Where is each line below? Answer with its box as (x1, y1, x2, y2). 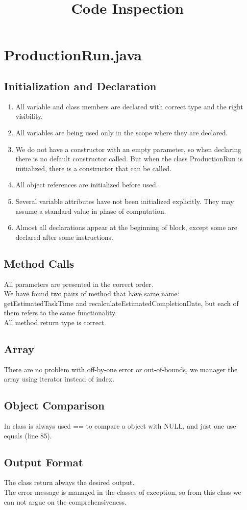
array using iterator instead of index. (4, 374, 115, 384)
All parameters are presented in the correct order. (4, 279, 153, 289)
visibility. (15, 111, 43, 121)
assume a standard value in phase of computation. (15, 205, 166, 216)
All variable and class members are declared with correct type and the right (15, 101, 243, 111)
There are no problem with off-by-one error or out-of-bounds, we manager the (4, 364, 238, 374)
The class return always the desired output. (4, 477, 135, 487)
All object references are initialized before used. (15, 179, 158, 190)
